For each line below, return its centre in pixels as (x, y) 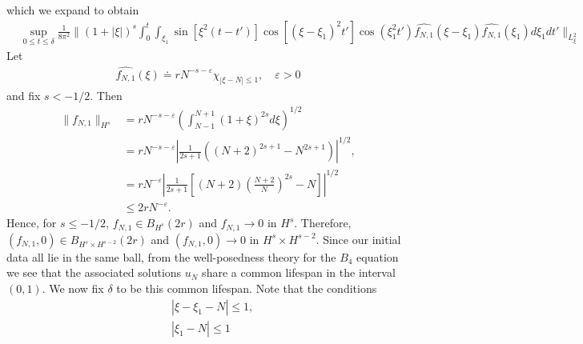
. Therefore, (323, 223)
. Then (106, 95)
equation (378, 256)
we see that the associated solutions (94, 272)
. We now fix (73, 288)
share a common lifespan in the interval (299, 272)
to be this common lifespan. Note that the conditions (247, 288)
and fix (24, 95)
